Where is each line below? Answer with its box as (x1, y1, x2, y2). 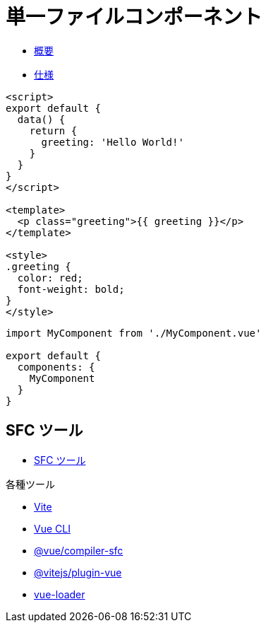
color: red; (17, 272, 83, 284)
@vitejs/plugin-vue (34, 566, 122, 578)
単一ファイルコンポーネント (6, 5, 262, 29)
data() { (17, 113, 66, 125)
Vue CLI (34, 522, 71, 535)
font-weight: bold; (17, 283, 125, 295)
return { (29, 124, 78, 136)
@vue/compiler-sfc (34, 544, 123, 557)
